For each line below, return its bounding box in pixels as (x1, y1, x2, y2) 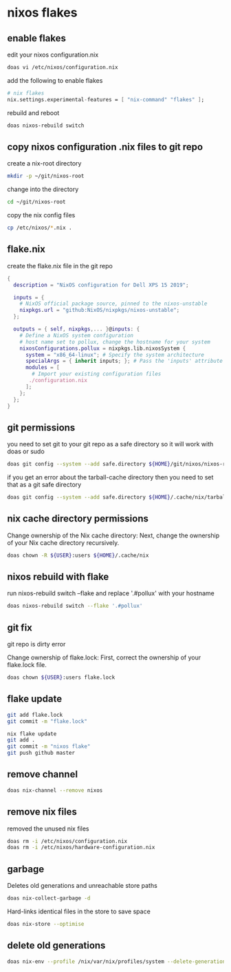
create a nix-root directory (7, 159, 82, 168)
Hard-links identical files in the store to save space (7, 907, 151, 915)
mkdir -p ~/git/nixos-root (7, 172, 85, 180)
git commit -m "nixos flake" (7, 743, 91, 750)
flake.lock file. (7, 661, 47, 669)
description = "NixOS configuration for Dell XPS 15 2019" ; (13, 281, 189, 288)
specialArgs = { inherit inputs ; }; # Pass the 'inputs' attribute (25, 357, 223, 365)
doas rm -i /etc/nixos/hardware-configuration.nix (7, 844, 155, 851)
